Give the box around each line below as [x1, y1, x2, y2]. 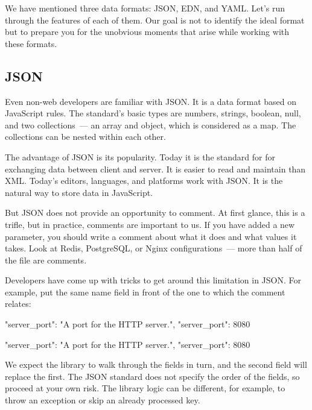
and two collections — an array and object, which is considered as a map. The [5, 118, 296, 131]
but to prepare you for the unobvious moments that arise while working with [5, 25, 290, 38]
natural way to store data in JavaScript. [5, 186, 153, 198]
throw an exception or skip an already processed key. [5, 394, 200, 406]
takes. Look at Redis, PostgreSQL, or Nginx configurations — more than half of [5, 242, 302, 254]
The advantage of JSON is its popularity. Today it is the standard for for [5, 150, 275, 163]
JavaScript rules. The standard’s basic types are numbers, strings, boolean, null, [5, 107, 301, 119]
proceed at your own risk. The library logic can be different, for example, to [5, 382, 285, 394]
